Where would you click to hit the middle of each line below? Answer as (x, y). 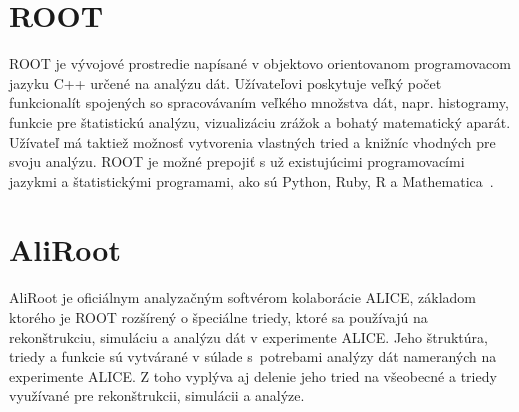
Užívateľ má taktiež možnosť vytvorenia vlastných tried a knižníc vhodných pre (252, 141)
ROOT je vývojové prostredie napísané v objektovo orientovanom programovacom (260, 63)
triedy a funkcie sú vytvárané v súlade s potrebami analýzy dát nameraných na (253, 356)
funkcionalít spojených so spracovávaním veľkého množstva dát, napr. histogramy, (259, 102)
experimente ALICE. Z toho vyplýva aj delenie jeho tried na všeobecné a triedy (253, 375)
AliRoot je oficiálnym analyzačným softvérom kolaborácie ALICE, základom (243, 297)
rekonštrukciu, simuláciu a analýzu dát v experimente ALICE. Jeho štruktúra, (248, 336)
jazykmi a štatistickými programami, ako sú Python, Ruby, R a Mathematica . (251, 180)
